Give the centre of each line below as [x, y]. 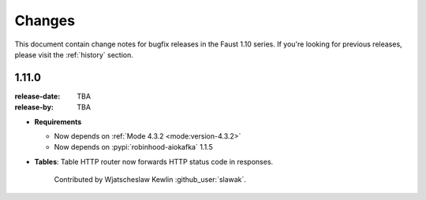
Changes [45, 20]
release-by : [34, 107]
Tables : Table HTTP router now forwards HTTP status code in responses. [154, 161]
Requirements [58, 121]
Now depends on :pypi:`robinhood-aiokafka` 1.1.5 [133, 147]
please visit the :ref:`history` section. [74, 54]
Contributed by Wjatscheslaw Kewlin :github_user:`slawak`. [150, 180]
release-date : [37, 96]
